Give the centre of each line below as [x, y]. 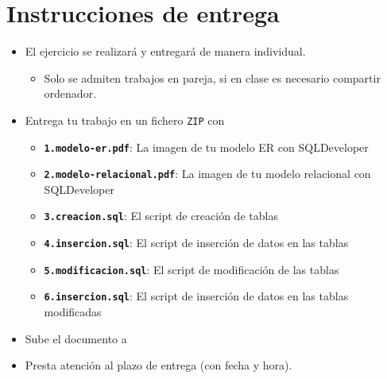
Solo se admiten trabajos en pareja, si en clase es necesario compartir [212, 77]
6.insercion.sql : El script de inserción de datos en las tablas [196, 296]
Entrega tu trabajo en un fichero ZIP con [125, 120]
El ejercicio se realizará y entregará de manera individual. [165, 51]
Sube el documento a [76, 338]
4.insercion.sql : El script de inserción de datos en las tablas [196, 243]
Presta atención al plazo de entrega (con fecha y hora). [159, 365]
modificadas [73, 312]
